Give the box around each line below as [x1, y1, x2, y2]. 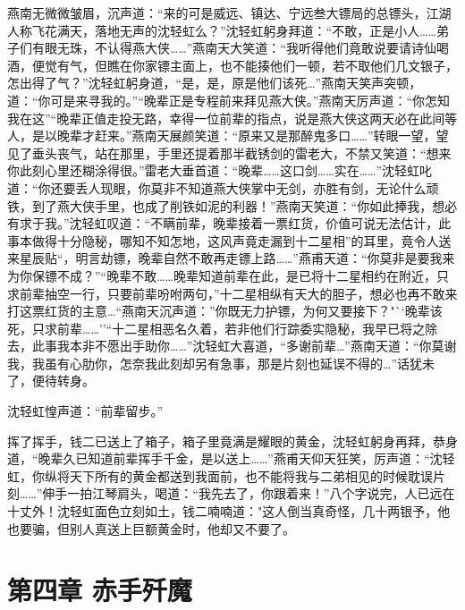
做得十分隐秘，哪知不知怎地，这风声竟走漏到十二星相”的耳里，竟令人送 [31, 231, 452, 250]
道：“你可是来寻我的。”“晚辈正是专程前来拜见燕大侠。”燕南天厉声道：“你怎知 [7, 90, 451, 109]
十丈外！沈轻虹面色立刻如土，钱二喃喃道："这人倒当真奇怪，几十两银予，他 [7, 502, 451, 521]
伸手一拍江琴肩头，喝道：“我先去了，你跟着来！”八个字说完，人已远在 [42, 484, 455, 503]
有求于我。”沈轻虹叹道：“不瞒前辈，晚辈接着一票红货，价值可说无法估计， [7, 214, 439, 233]
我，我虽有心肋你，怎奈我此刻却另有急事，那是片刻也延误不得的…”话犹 [7, 353, 422, 372]
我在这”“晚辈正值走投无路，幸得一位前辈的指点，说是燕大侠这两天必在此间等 [7, 108, 458, 127]
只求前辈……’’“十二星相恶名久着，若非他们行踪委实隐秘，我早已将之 [31, 318, 426, 337]
